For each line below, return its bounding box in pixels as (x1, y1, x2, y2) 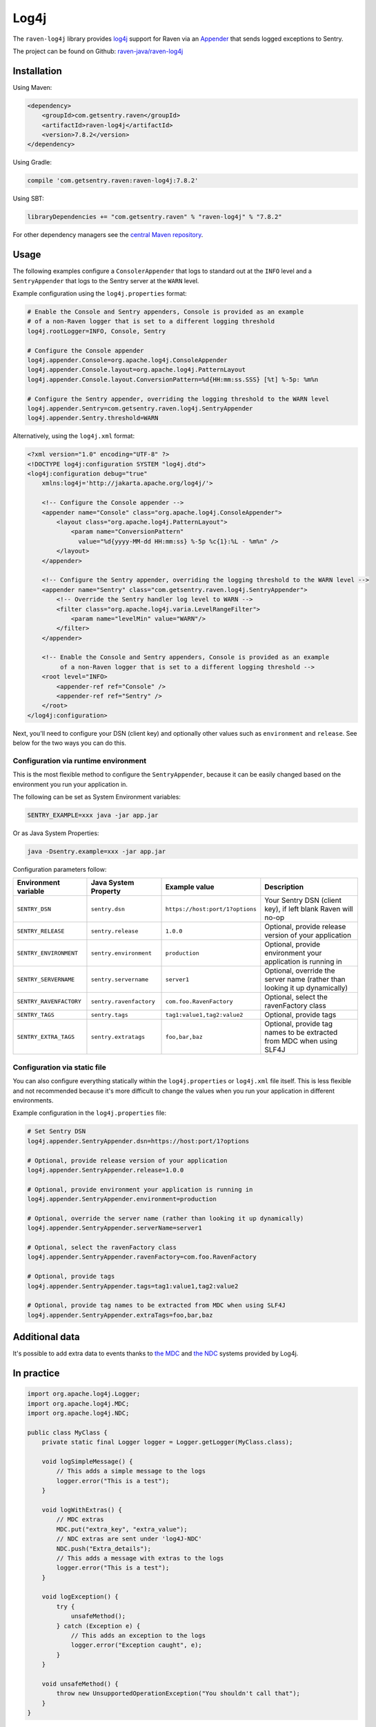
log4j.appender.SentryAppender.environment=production (27, 1195, 217, 1203)
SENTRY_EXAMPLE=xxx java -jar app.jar (27, 812, 159, 819)
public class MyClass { (27, 1429, 108, 1436)
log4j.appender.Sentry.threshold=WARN (27, 414, 159, 422)
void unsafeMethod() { (41, 1679, 119, 1688)
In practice (12, 1368, 60, 1380)
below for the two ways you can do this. (12, 739, 127, 747)
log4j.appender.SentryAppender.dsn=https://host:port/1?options (27, 1137, 250, 1145)
